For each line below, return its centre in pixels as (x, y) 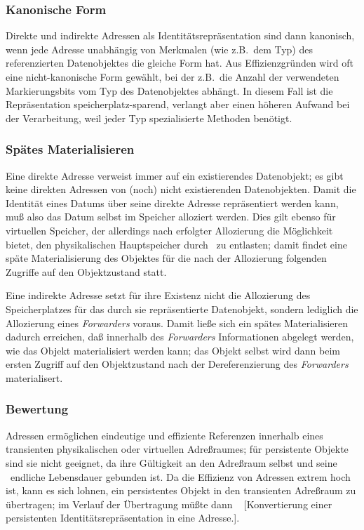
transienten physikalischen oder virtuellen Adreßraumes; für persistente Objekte (177, 449)
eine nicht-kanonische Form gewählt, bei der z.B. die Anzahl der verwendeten (173, 77)
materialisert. (34, 377)
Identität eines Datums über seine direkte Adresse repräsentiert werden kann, (172, 203)
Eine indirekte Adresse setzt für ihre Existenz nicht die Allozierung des (158, 295)
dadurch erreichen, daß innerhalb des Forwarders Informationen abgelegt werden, (180, 337)
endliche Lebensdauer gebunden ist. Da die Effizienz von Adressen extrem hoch (180, 476)
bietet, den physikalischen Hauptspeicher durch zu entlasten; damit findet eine (176, 244)
